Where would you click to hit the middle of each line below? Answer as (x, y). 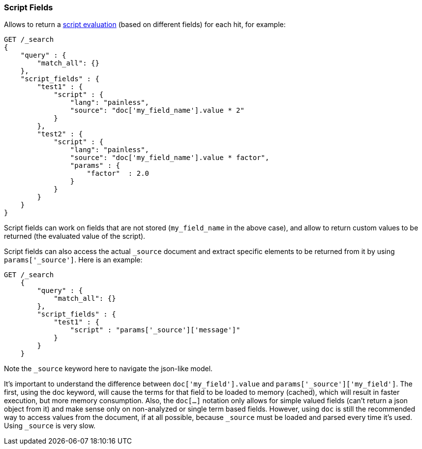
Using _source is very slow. (50, 426)
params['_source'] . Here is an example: (73, 260)
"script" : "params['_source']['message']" (155, 330)
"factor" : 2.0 (118, 174)
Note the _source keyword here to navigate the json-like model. (108, 369)
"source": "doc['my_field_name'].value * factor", (170, 158)
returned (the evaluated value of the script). (75, 236)
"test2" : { (60, 134)
